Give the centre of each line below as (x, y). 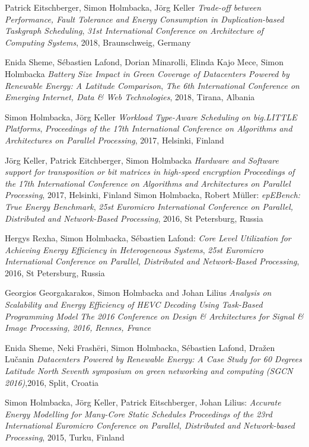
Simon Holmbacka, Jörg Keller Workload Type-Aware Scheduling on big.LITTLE (151, 116)
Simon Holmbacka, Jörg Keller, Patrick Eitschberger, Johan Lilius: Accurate (143, 402)
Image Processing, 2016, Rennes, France (78, 328)
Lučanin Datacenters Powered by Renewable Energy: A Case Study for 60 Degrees (153, 359)
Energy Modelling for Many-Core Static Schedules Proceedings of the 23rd (138, 414)
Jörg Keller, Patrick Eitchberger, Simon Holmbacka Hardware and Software (142, 160)
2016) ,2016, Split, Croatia (52, 382)
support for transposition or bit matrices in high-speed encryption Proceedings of (150, 172)
